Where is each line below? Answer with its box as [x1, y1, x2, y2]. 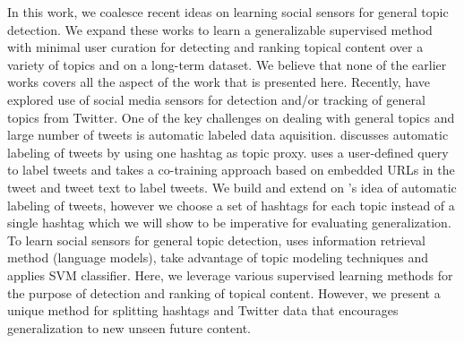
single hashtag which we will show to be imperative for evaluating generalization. [7, 213, 451, 232]
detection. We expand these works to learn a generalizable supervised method [7, 20, 433, 39]
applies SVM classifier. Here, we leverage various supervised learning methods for [7, 265, 453, 284]
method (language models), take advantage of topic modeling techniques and [7, 248, 428, 267]
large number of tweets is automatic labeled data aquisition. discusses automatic [7, 125, 449, 144]
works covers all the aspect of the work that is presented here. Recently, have [7, 73, 431, 91]
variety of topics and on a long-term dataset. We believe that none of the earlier [7, 55, 447, 73]
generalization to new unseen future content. [7, 318, 251, 337]
